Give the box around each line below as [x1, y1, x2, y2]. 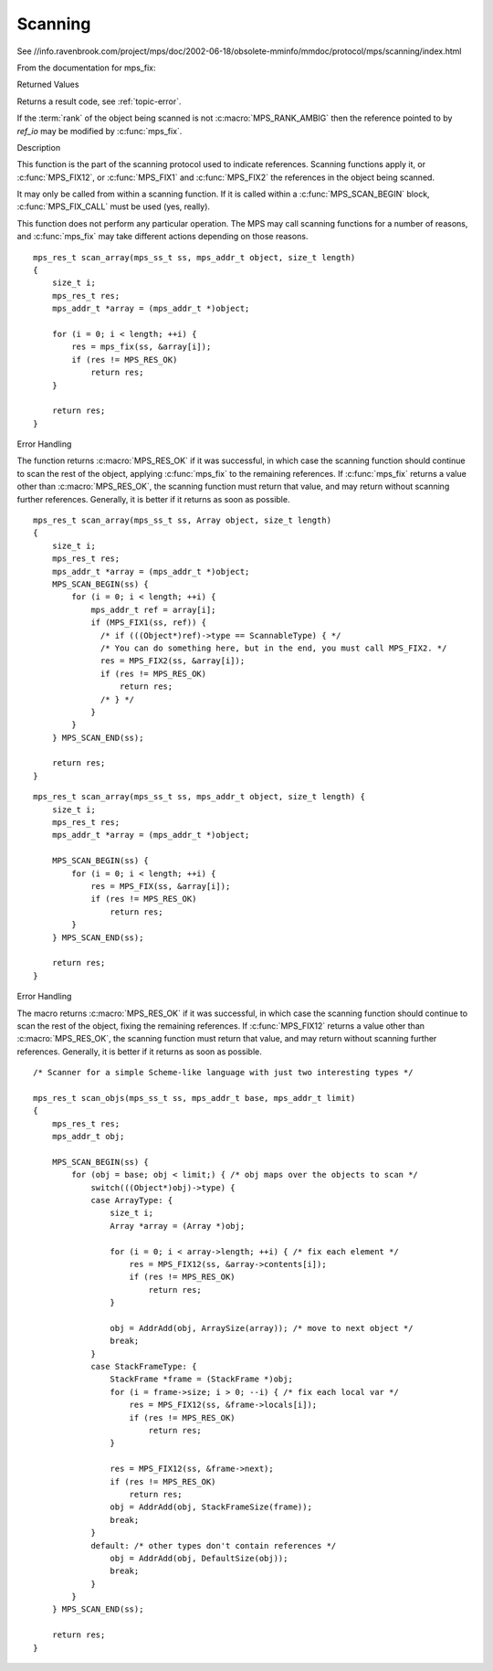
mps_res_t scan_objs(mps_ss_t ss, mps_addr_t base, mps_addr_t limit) [33, 1093, 356, 1103]
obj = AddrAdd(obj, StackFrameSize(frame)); [110, 1502, 312, 1512]
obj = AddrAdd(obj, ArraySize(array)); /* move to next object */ [110, 1323, 414, 1333]
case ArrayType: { [90, 1195, 173, 1205]
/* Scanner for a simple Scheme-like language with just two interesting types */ [33, 1067, 414, 1078]
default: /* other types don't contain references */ [90, 1540, 337, 1550]
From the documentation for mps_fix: [16, 62, 156, 73]
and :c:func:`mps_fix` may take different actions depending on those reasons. [16, 231, 309, 242]
